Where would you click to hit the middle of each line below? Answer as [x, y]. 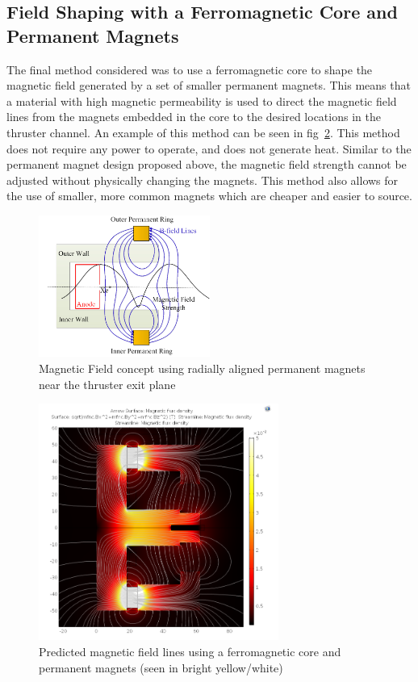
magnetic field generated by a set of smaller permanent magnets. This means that [209, 85]
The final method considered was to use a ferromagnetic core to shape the [190, 69]
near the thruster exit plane [107, 384]
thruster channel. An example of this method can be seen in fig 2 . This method [203, 132]
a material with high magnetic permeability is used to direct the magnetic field [202, 100]
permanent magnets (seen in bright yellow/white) [161, 667]
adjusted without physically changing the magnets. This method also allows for [203, 180]
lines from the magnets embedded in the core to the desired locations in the [194, 117]
